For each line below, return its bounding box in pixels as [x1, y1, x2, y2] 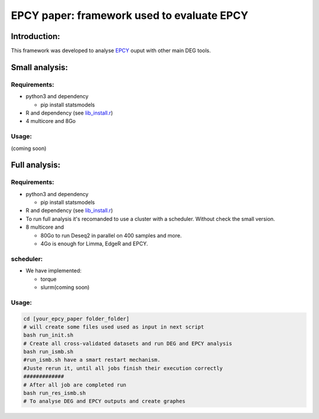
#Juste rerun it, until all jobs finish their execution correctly [23, 365, 223, 372]
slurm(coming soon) [40, 284, 90, 291]
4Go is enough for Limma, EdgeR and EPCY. [40, 240, 148, 248]
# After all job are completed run [23, 381, 126, 388]
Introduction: [11, 31, 60, 41]
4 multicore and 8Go [25, 118, 76, 125]
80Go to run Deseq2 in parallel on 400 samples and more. [40, 232, 182, 239]
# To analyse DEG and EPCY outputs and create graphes [23, 398, 185, 405]
